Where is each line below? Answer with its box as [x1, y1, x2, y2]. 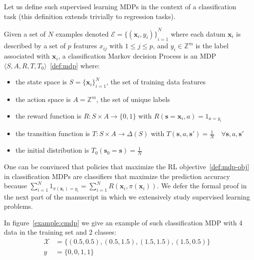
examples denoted [55, 28, 109, 39]
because [4, 180, 27, 191]
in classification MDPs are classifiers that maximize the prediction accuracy [4, 171, 230, 181]
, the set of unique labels [96, 94, 170, 104]
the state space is [15, 77, 67, 87]
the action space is [15, 94, 71, 104]
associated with [4, 51, 50, 61]
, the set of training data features [106, 77, 206, 87]
